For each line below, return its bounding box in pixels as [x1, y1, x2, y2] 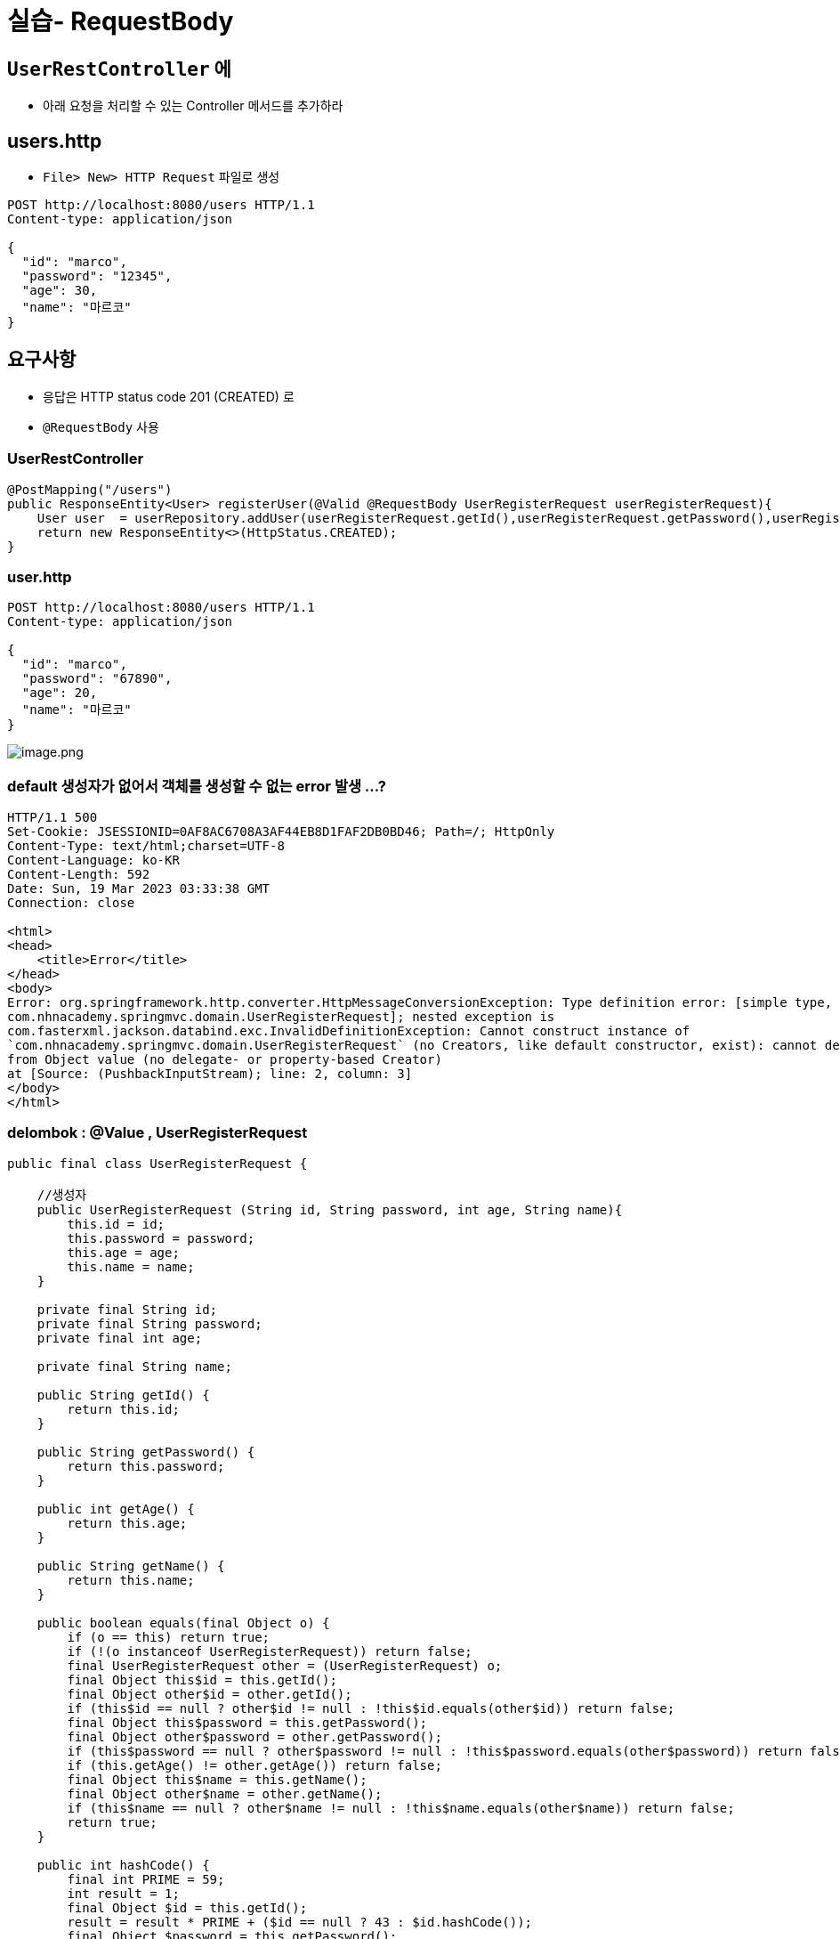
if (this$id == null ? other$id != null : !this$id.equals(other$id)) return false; [67, 1700, 675, 1716]
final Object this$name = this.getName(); [67, 1772, 367, 1787]
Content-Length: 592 [7, 867, 150, 882]
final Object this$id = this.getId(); [67, 1672, 337, 1687]
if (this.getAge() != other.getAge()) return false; [67, 1757, 442, 1773]
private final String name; [36, 1359, 232, 1374]
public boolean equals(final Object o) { [36, 1615, 330, 1630]
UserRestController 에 [7, 57, 231, 80]
